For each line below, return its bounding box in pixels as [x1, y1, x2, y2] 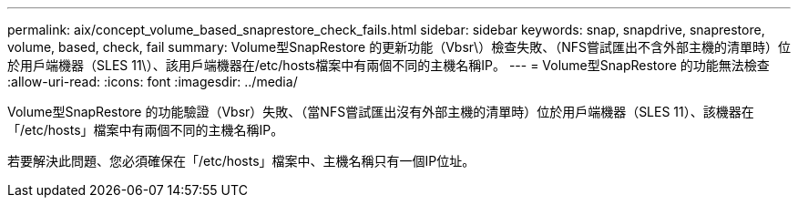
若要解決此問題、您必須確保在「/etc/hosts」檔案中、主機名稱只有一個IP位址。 [7, 153, 476, 169]
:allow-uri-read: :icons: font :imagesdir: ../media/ [7, 74, 298, 89]
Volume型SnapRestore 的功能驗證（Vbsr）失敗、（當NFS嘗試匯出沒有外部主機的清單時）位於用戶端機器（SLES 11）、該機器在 [7, 104, 754, 119]
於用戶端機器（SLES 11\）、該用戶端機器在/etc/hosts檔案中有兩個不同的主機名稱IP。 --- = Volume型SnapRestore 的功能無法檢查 [7, 57, 770, 73]
